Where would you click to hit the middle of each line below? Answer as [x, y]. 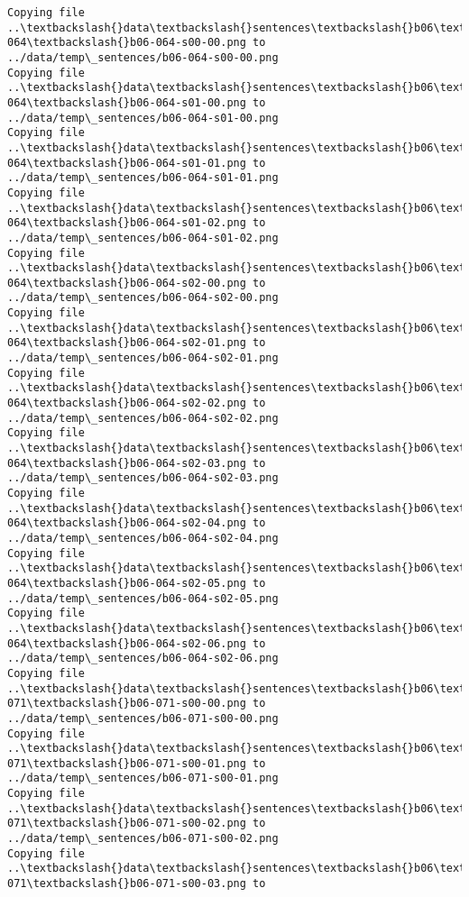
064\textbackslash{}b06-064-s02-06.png [127, 643]
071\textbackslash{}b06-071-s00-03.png [127, 884]
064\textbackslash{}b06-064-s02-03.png [127, 463]
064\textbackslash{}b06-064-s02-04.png [127, 523]
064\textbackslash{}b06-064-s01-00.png [127, 102]
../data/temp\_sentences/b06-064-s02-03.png [143, 478]
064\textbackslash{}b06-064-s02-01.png [127, 343]
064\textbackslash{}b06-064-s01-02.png [127, 223]
